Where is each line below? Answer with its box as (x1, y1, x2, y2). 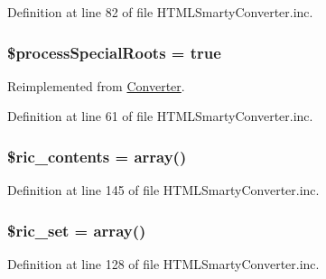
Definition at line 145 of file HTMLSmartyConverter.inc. (7, 181, 320, 200)
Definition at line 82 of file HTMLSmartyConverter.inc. (7, 3, 313, 21)
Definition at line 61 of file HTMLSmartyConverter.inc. (7, 107, 313, 126)
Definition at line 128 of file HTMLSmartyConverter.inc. (7, 255, 320, 274)
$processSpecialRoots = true (7, 41, 221, 63)
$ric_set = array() (7, 219, 146, 241)
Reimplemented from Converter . (7, 76, 185, 95)
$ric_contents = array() (7, 144, 187, 167)
